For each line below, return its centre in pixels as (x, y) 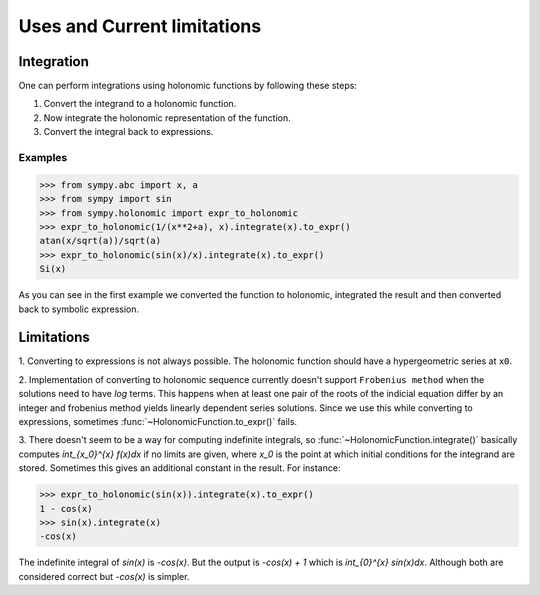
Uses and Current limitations (140, 26)
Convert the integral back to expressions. (128, 132)
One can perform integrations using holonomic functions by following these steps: (187, 86)
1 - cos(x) (66, 508)
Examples (43, 157)
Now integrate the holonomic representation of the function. (167, 117)
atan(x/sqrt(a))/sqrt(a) (100, 241)
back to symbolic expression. (79, 309)
